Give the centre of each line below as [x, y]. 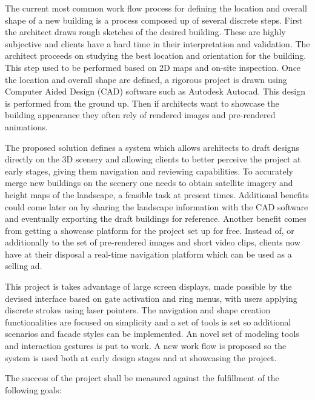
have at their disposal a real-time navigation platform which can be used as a [148, 254]
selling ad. [24, 266]
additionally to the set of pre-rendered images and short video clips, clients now [153, 242]
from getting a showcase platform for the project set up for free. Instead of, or [150, 230]
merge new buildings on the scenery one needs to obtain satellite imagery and [149, 183]
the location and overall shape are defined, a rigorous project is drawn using [146, 79]
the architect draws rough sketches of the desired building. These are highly [145, 32]
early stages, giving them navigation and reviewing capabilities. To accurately [149, 171]
